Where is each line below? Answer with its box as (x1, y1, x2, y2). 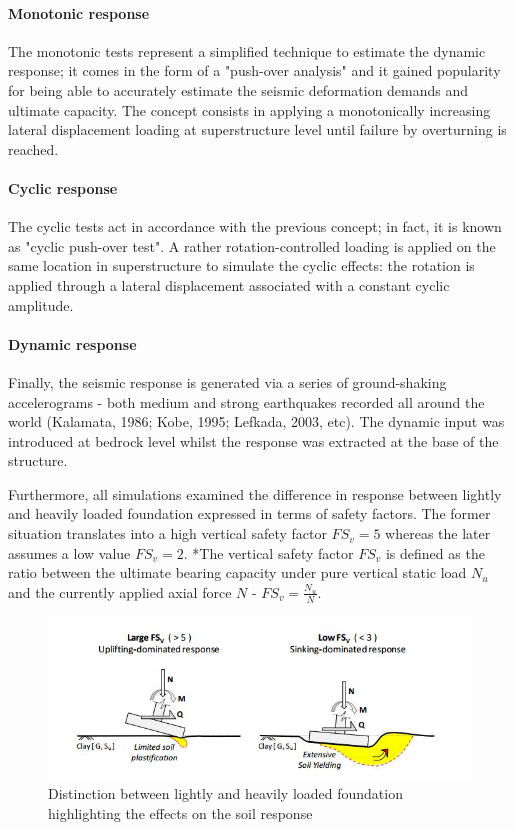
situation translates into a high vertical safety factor (8, 523, 327, 544)
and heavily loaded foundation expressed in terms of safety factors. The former (8, 503, 491, 524)
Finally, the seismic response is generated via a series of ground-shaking (8, 371, 447, 392)
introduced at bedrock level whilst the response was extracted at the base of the (8, 430, 499, 451)
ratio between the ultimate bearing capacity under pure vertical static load (8, 562, 467, 583)
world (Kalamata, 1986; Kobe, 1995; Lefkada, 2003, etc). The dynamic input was (8, 411, 505, 432)
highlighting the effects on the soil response (48, 802, 313, 823)
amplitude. (8, 294, 74, 315)
